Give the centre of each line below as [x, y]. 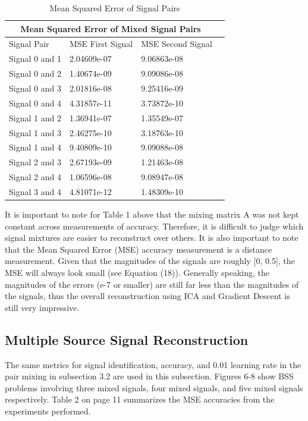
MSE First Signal [101, 44]
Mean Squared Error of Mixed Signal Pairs [111, 28]
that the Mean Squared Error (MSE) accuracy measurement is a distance [139, 249]
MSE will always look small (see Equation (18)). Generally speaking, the [137, 272]
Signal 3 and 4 [35, 191]
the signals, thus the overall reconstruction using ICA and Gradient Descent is [147, 296]
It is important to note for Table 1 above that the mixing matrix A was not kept [152, 214]
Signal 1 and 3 [35, 132]
